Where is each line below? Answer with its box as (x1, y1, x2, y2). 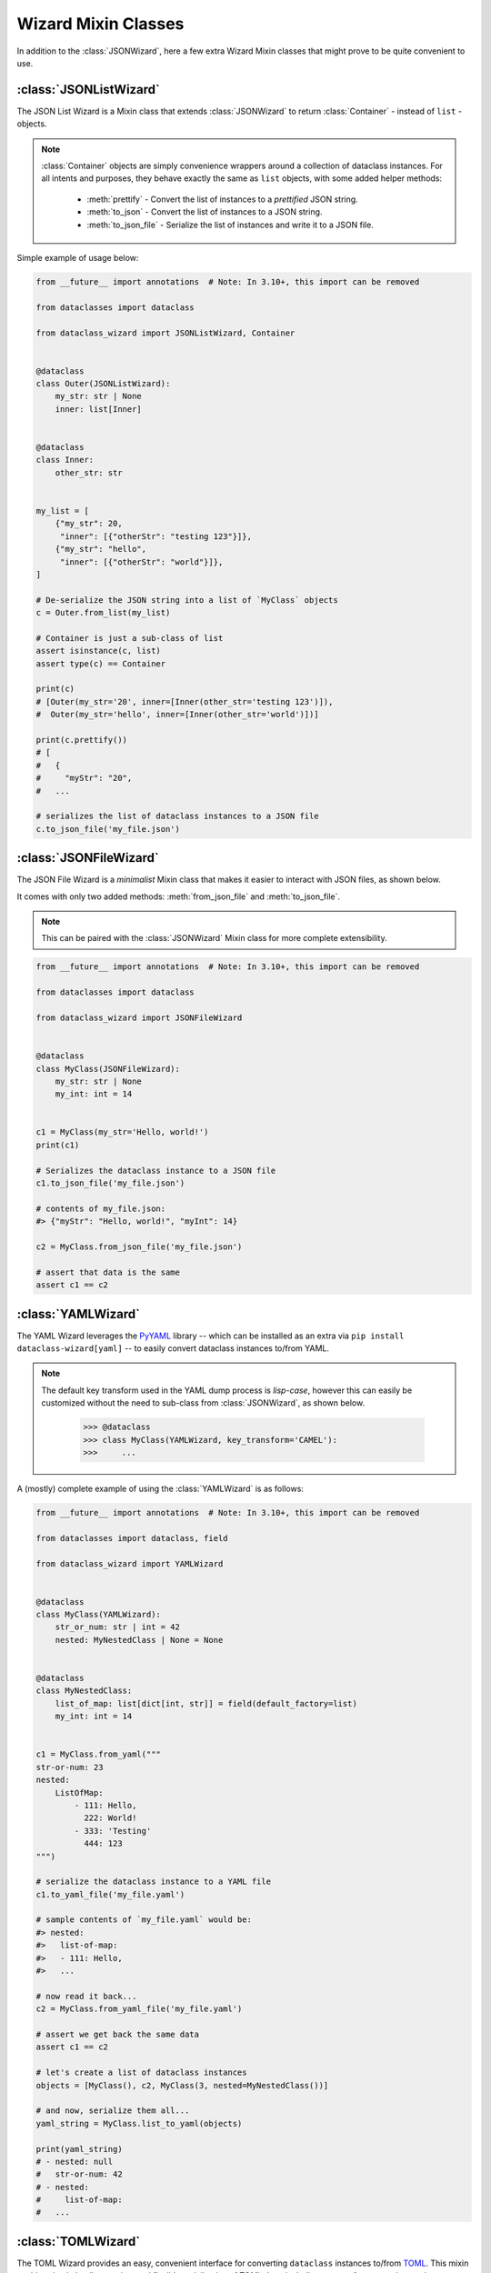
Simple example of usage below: (16, 252, 139, 263)
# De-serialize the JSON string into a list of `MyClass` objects (35, 595, 338, 605)
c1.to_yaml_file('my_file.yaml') (35, 1889, 185, 1899)
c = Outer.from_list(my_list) (35, 607, 171, 618)
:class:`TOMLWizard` (16, 2233, 141, 2249)
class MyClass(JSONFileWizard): (35, 1064, 181, 1074)
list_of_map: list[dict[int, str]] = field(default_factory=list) (55, 1698, 358, 1708)
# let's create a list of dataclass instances (35, 2068, 247, 2078)
